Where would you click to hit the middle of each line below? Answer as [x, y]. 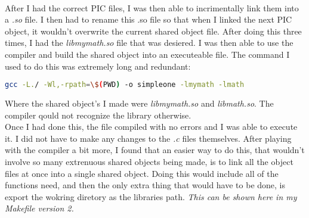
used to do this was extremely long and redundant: [98, 66]
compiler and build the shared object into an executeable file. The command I [147, 54]
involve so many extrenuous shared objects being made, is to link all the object [149, 161]
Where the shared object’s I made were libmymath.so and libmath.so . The [139, 103]
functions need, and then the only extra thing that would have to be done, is [145, 185]
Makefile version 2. [39, 208]
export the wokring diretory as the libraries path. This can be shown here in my [151, 196]
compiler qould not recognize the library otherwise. [98, 115]
